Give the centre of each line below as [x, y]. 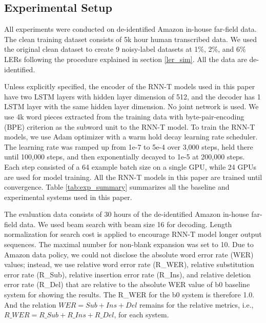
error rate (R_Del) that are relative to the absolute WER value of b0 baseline [127, 284]
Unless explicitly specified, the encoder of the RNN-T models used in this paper [130, 86]
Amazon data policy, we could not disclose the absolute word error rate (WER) [129, 254]
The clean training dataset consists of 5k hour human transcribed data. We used [130, 39]
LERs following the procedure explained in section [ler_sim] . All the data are [126, 59]
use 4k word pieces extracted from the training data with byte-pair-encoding [124, 116]
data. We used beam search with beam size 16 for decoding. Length [126, 224]
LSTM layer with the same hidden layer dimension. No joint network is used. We [131, 106]
